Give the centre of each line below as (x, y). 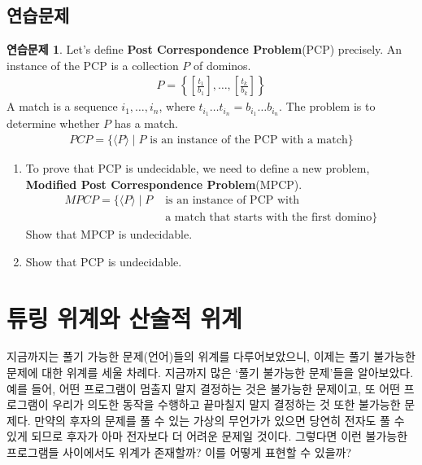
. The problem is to (327, 106)
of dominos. (222, 65)
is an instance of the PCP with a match (249, 140)
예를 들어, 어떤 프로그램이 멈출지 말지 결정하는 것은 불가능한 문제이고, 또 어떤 (204, 388)
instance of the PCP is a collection (93, 65)
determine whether (53, 123)
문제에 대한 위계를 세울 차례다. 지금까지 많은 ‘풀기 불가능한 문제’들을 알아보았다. (210, 373)
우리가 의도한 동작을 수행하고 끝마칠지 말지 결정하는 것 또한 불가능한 (226, 404)
